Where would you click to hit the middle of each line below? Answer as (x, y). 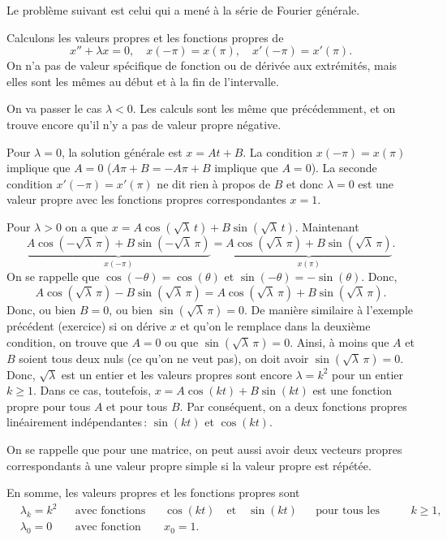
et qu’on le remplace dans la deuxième (275, 325)
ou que (182, 341)
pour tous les (348, 511)
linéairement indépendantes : (77, 422)
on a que (87, 226)
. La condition (278, 151)
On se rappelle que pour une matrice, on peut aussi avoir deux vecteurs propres (204, 449)
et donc (305, 183)
